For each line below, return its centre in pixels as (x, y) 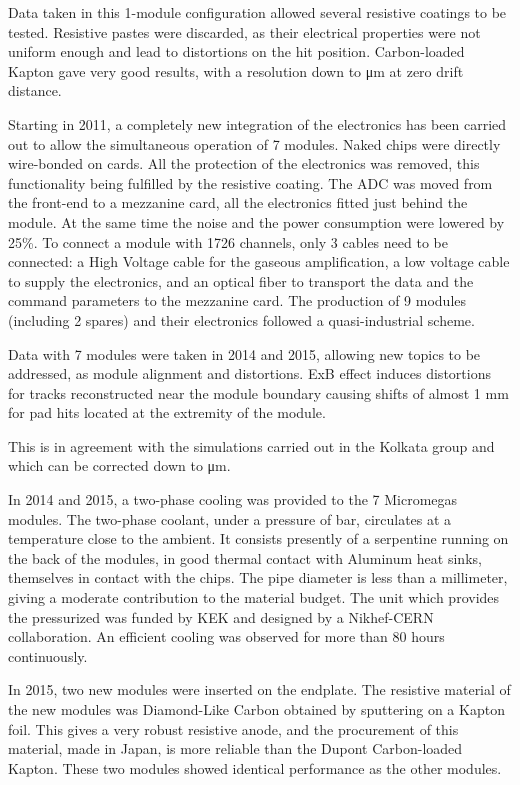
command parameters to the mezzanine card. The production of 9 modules (237, 300)
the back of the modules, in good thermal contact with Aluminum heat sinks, (245, 557)
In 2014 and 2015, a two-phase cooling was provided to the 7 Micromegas (233, 499)
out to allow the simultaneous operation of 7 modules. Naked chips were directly (254, 143)
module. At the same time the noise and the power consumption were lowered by (256, 221)
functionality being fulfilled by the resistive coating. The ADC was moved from (250, 182)
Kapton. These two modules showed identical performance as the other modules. (255, 767)
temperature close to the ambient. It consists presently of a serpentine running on (258, 538)
